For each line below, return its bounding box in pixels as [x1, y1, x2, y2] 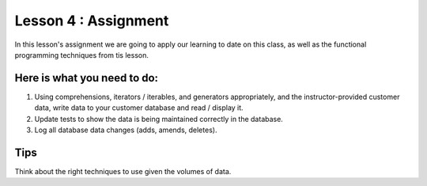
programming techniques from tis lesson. [14, 50, 149, 59]
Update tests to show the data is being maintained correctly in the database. [34, 114, 284, 123]
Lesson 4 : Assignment [14, 12, 169, 29]
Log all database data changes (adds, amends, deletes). [34, 125, 217, 135]
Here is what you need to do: [14, 71, 158, 85]
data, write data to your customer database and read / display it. [34, 103, 244, 112]
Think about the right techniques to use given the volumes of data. [14, 166, 232, 176]
